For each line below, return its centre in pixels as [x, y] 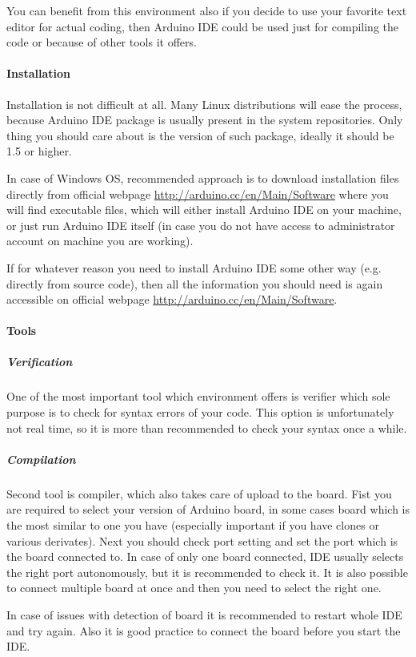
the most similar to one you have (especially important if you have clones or [193, 524]
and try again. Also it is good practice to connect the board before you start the [204, 630]
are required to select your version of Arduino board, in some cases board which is [208, 509]
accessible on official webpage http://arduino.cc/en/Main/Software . [172, 299]
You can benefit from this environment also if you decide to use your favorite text [207, 10]
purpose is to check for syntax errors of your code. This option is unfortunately [200, 412]
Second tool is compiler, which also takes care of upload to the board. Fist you [199, 493]
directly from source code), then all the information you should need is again [195, 283]
